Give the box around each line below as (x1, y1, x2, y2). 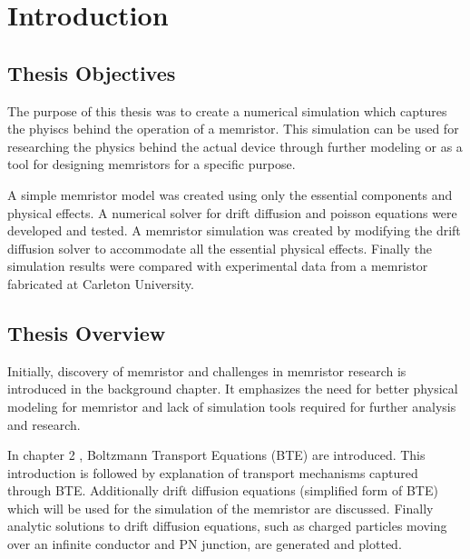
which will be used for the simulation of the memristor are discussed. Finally (7, 498, 434, 517)
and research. (7, 414, 81, 434)
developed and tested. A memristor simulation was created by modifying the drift (7, 221, 461, 240)
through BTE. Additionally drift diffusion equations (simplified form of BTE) (7, 481, 438, 500)
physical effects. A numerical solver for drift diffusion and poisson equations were (7, 203, 457, 222)
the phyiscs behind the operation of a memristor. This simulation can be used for (7, 119, 459, 138)
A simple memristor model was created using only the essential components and (7, 185, 453, 204)
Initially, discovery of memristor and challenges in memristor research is (7, 361, 406, 380)
